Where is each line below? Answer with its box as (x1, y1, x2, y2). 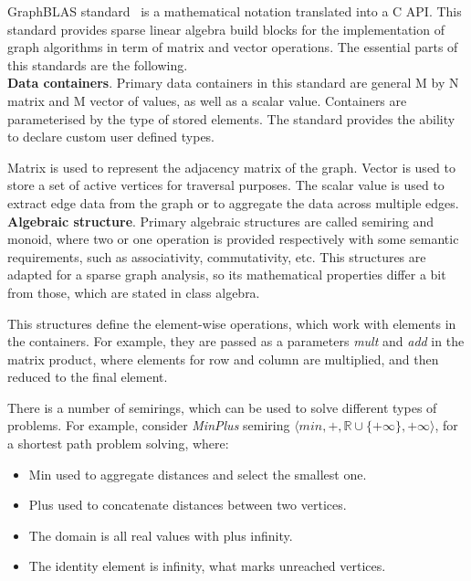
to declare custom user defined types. (7, 127, 215, 146)
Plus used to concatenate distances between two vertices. (28, 495, 347, 514)
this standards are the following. (7, 55, 188, 74)
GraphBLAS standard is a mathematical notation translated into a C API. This (7, 2, 462, 20)
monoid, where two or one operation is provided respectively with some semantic (7, 229, 459, 248)
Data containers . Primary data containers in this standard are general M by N (7, 73, 459, 92)
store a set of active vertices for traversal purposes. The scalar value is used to (7, 175, 445, 195)
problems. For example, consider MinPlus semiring (7, 416, 290, 435)
